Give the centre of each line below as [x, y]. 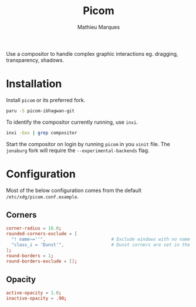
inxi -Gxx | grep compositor [42, 133]
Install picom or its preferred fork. [46, 100]
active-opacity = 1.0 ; [34, 293]
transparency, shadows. [35, 60]
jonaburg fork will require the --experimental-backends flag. [78, 150]
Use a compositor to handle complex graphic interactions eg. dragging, [92, 53]
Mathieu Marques [99, 27]
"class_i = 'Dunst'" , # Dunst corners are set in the [101, 245]
